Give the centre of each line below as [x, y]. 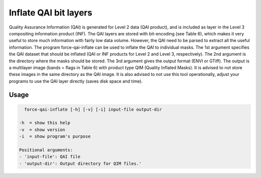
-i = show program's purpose [55, 136]
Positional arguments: [46, 150]
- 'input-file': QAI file [50, 157]
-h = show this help [45, 123]
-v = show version [42, 130]
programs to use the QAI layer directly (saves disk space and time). [76, 81]
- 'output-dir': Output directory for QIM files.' [80, 163]
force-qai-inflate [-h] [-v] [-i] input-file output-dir [93, 109]
